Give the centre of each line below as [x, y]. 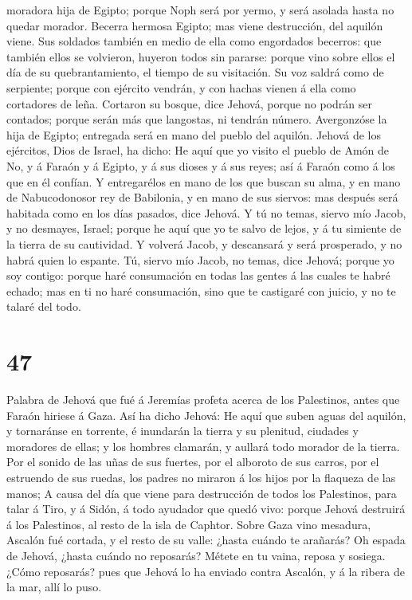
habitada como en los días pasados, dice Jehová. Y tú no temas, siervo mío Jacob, [206, 212]
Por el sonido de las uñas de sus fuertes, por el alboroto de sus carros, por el [193, 462]
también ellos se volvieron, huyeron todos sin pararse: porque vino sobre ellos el [201, 56]
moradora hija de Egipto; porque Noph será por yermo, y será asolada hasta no [200, 10]
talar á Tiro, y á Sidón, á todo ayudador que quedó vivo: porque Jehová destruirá [206, 509]
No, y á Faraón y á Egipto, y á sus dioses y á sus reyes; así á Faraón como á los [201, 165]
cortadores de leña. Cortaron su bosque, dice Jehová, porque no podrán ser [189, 103]
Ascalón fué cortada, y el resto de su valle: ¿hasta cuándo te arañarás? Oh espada [206, 540]
